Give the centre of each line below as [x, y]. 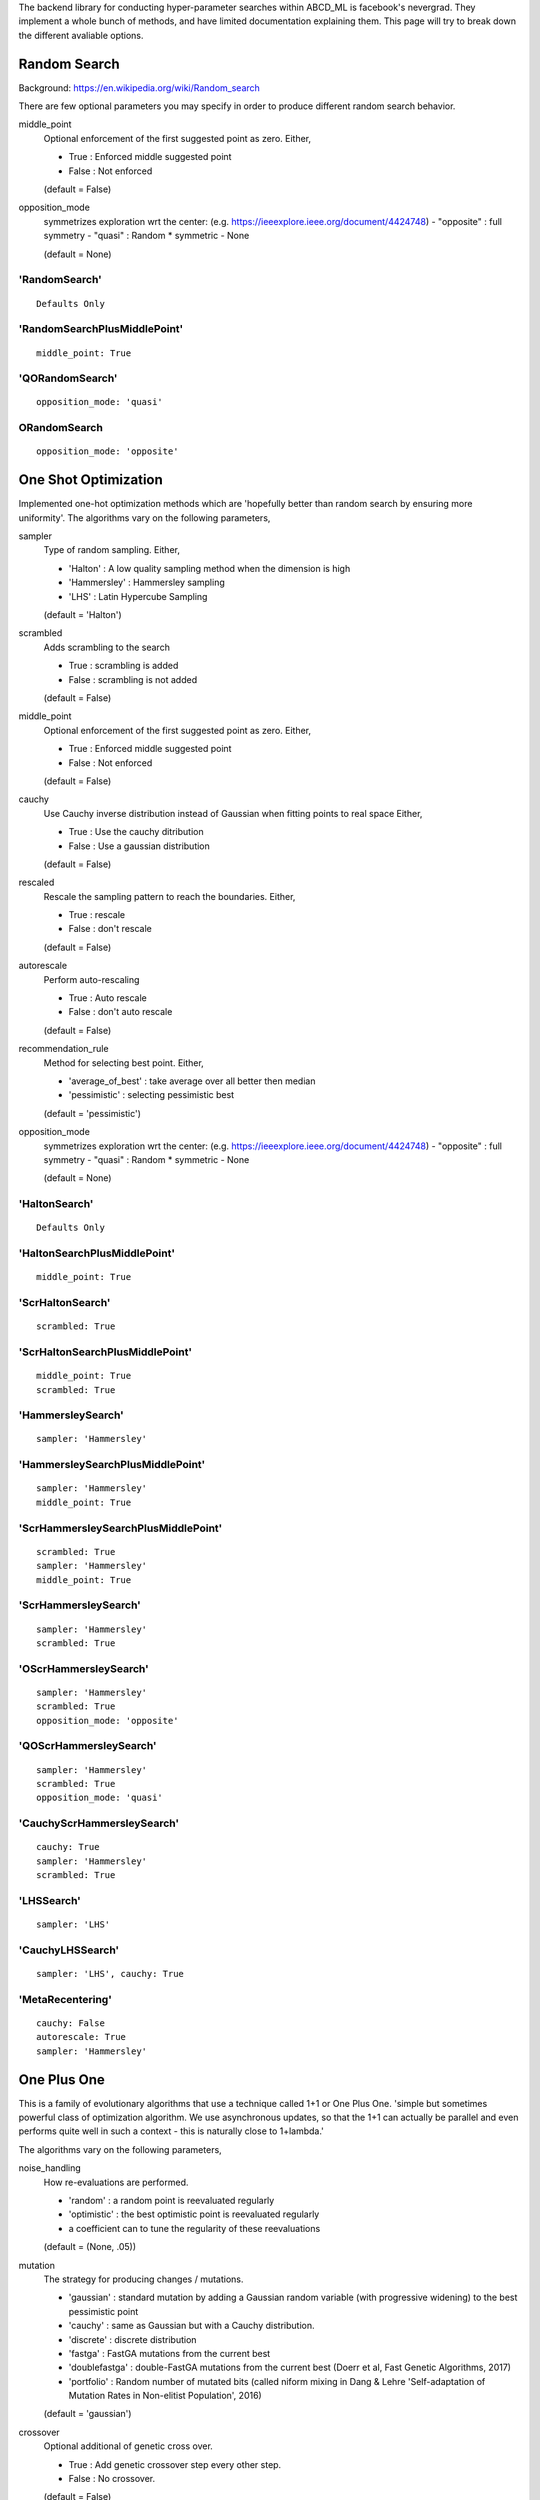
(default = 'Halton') [82, 615]
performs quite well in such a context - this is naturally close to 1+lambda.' [171, 2131]
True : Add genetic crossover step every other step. [175, 2464]
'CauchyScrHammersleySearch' [99, 1823]
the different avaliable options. [81, 35]
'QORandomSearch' [68, 378]
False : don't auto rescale [120, 1012]
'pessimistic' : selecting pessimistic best [151, 1095]
